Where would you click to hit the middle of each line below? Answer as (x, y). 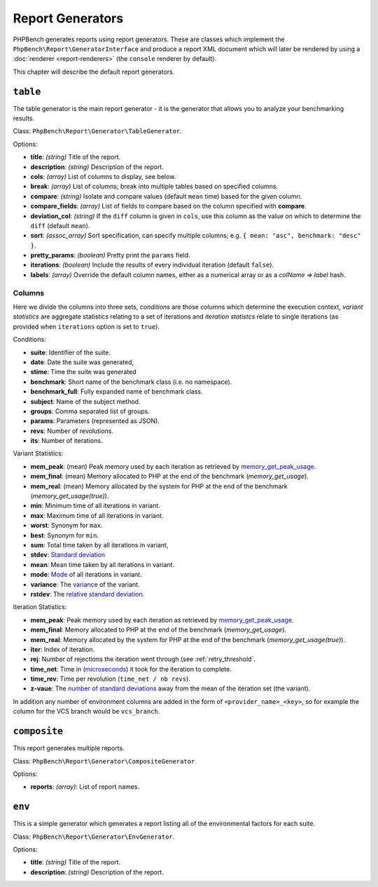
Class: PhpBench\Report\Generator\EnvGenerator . (94, 836)
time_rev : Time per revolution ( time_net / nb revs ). (110, 679)
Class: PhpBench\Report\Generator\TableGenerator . (97, 131)
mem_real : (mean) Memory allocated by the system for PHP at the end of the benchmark (159, 486)
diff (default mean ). (60, 225)
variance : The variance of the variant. (85, 584)
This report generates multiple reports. (69, 748)
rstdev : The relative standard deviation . (87, 594)
